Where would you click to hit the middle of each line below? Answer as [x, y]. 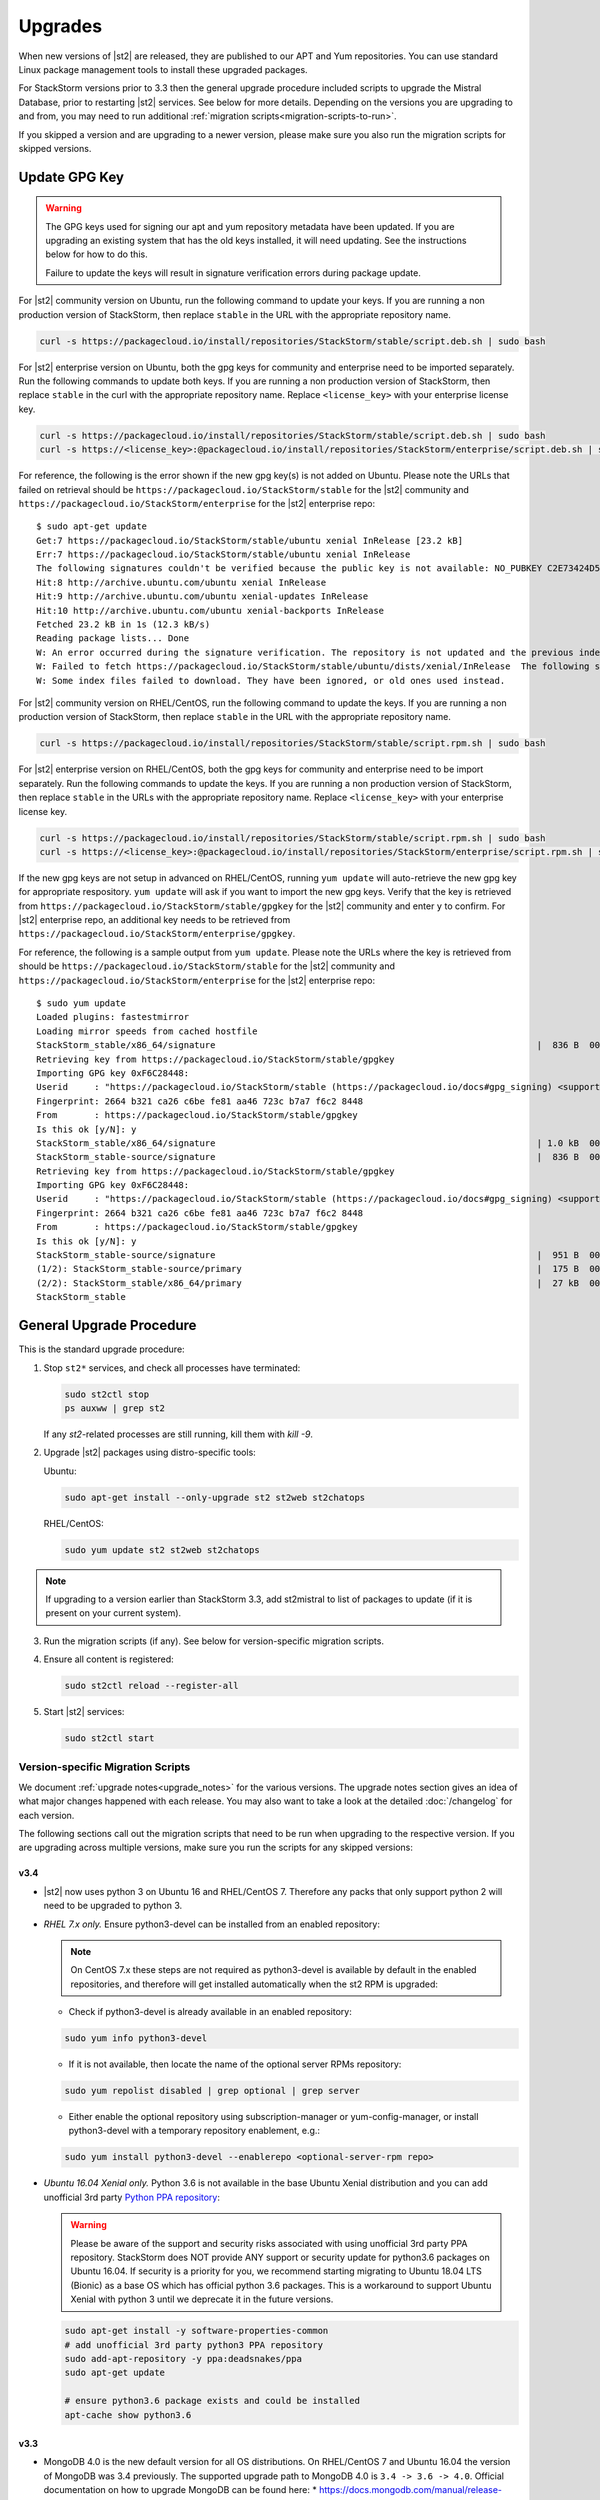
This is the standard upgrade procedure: [101, 1349]
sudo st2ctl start [109, 1738]
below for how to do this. [97, 254]
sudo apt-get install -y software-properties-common [196, 2331]
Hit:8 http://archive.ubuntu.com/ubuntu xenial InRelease [181, 582]
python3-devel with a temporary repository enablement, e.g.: [194, 2131]
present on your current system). [113, 1613]
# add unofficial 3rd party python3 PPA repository [194, 2344]
